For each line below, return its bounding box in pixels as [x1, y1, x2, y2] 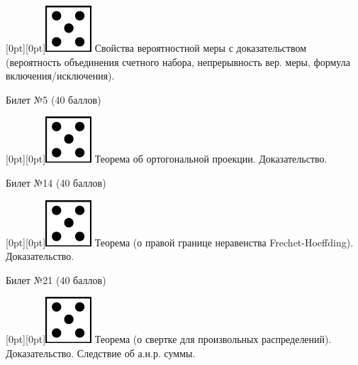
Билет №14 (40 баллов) [6, 175, 106, 190]
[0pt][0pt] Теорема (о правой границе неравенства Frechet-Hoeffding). [6, 234, 354, 249]
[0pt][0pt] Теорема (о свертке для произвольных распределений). [6, 332, 332, 347]
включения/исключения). [6, 68, 115, 83]
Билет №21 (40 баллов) [6, 272, 106, 287]
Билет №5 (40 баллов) [6, 92, 101, 107]
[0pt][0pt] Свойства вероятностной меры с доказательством [6, 40, 306, 55]
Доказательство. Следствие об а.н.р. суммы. [6, 345, 196, 360]
